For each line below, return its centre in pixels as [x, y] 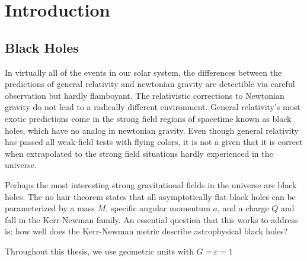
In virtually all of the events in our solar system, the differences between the [143, 72]
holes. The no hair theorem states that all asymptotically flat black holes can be [150, 196]
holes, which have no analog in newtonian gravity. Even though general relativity [152, 130]
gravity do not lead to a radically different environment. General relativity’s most [153, 107]
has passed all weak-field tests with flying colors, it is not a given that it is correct [154, 142]
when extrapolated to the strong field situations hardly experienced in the [139, 153]
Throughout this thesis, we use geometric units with [99, 251]
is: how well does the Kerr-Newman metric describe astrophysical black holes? [146, 231]
